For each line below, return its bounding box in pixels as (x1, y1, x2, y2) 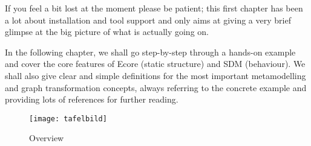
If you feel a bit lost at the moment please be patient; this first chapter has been (5, 2, 303, 14)
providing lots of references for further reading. (5, 93, 178, 106)
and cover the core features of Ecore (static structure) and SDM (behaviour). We (5, 57, 306, 70)
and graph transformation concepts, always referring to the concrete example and (5, 81, 307, 94)
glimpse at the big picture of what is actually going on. (5, 25, 209, 38)
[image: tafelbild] (29, 114, 107, 123)
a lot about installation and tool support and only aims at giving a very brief (5, 13, 291, 26)
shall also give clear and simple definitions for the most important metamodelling (5, 69, 306, 81)
